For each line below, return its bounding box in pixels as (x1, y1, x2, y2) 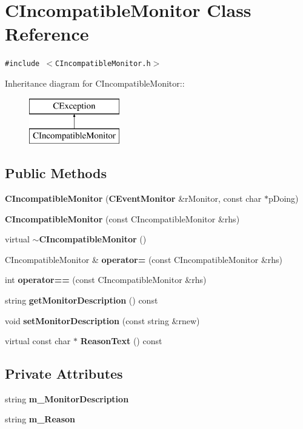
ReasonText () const (80, 334, 162, 347)
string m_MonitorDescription (5, 392, 129, 405)
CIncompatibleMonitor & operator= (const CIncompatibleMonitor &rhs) (5, 253, 283, 265)
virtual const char (5, 334, 71, 347)
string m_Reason (5, 413, 76, 425)
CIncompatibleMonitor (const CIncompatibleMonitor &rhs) (5, 212, 240, 225)
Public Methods (5, 164, 107, 182)
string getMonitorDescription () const (5, 293, 158, 306)
